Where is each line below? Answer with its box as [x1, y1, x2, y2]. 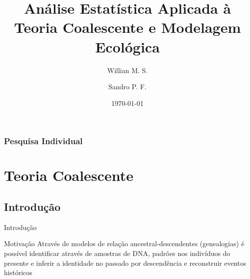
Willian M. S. [107, 65, 148, 75]
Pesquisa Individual [4, 135, 83, 147]
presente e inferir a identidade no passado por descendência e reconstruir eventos [4, 257, 247, 268]
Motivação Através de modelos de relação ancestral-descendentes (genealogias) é [4, 238, 245, 249]
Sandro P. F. [108, 81, 147, 92]
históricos [4, 267, 32, 278]
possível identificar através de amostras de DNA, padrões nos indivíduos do [4, 248, 230, 258]
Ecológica [95, 36, 160, 56]
